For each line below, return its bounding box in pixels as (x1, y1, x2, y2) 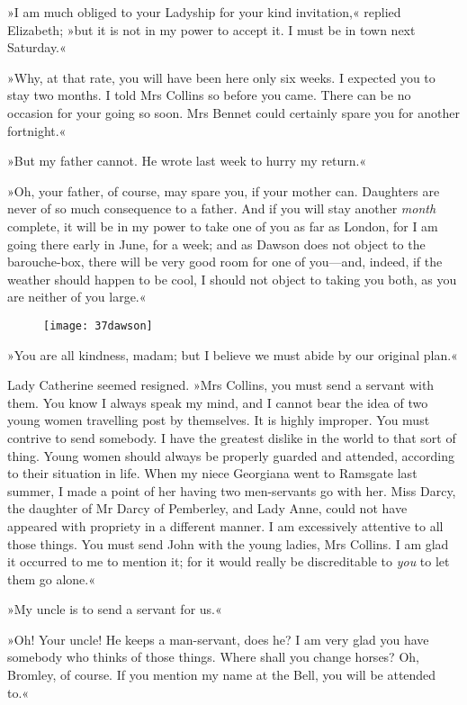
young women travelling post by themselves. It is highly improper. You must (7, 411, 430, 429)
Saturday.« (7, 38, 67, 57)
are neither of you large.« (7, 287, 147, 306)
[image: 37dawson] (43, 319, 153, 332)
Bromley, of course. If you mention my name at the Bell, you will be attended (7, 665, 436, 684)
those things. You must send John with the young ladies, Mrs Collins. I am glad (7, 534, 449, 553)
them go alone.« (7, 569, 95, 588)
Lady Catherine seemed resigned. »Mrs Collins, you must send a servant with (7, 375, 435, 394)
